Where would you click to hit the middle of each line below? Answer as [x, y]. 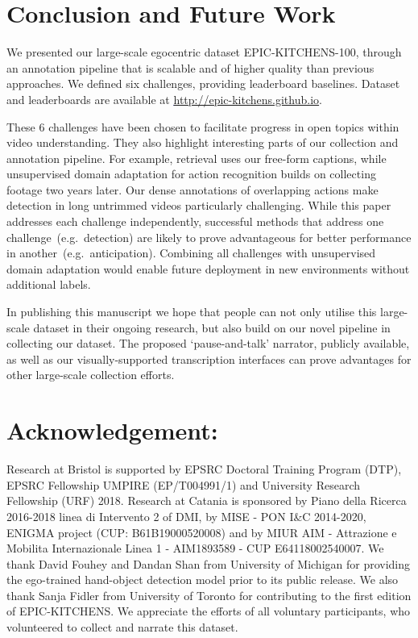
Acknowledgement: [112, 430]
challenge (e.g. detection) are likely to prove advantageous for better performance [209, 237]
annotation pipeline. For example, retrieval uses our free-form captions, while [197, 158]
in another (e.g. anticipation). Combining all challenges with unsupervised [191, 253]
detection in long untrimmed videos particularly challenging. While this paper [199, 205]
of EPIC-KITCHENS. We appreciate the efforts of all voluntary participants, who [209, 611]
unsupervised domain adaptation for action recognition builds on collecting [191, 174]
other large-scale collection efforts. [91, 375]
